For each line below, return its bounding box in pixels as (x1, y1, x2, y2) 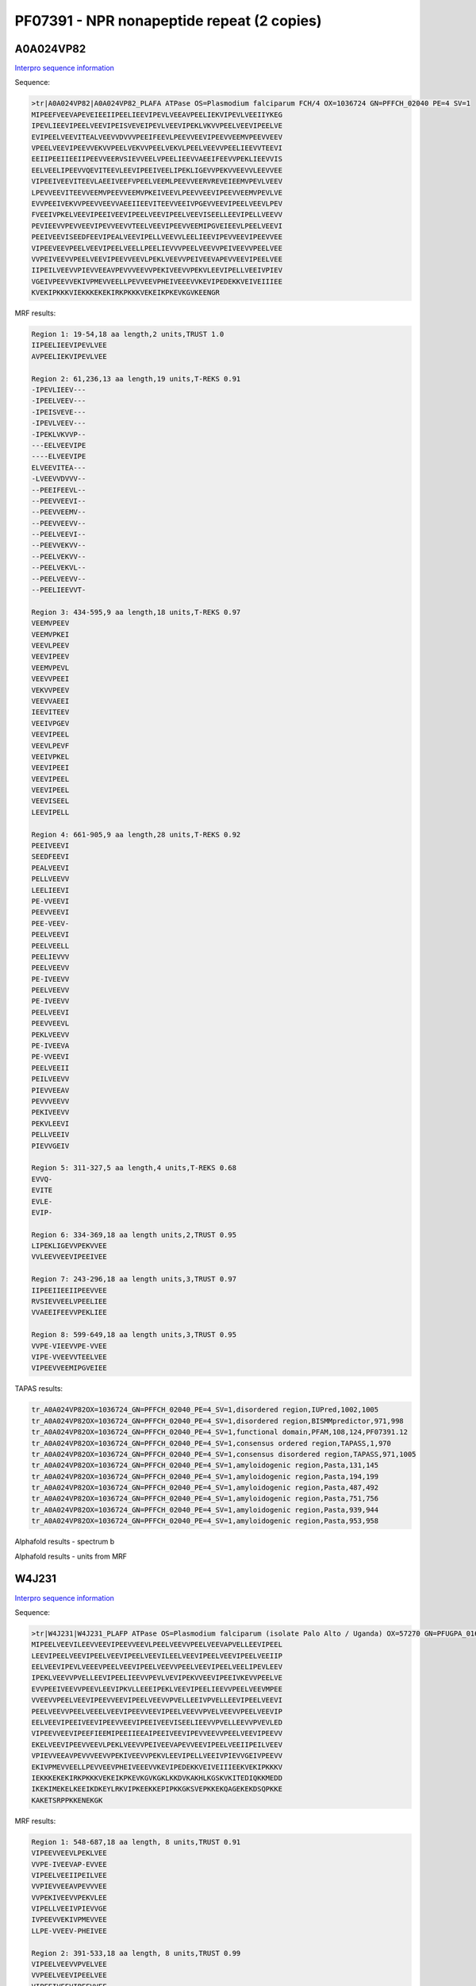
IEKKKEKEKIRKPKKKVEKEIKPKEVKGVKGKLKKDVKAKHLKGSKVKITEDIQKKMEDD (31, 1773, 283, 1783)
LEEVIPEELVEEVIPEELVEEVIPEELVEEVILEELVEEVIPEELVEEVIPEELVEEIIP (31, 1651, 283, 1660)
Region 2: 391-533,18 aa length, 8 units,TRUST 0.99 (31, 1949, 241, 1957)
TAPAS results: (14, 1384, 63, 1393)
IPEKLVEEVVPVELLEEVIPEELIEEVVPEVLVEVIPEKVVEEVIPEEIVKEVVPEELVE (31, 1673, 283, 1683)
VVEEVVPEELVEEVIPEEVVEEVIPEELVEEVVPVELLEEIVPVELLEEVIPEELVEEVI (31, 1696, 283, 1705)
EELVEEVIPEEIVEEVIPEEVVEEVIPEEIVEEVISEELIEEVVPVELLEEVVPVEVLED (31, 1718, 283, 1727)
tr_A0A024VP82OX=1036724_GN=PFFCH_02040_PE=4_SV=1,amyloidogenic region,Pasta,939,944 (31, 1505, 379, 1514)
